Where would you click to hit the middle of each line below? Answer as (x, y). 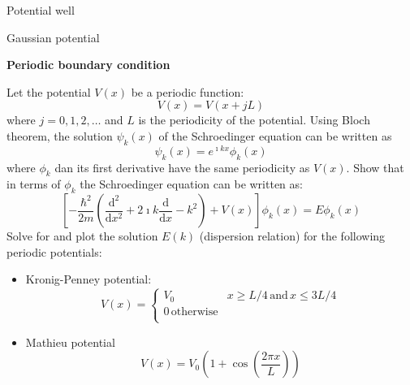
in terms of (34, 184)
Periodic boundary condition (88, 65)
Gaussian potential (53, 37)
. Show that (375, 167)
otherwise (194, 312)
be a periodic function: (188, 91)
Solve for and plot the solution (82, 236)
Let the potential (49, 91)
